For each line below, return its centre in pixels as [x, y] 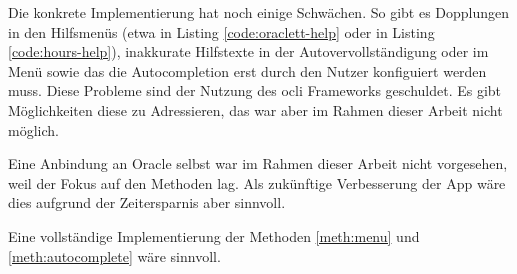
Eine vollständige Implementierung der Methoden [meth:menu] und [214, 235]
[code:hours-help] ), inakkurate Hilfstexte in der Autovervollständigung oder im [248, 51]
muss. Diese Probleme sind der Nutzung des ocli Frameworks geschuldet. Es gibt [255, 90]
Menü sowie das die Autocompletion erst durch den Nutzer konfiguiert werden [247, 70]
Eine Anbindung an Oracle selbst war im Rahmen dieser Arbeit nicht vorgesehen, [258, 163]
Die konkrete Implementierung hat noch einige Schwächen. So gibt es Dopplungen [259, 12]
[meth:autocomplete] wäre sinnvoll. [114, 255]
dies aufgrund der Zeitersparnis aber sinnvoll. [147, 202]
